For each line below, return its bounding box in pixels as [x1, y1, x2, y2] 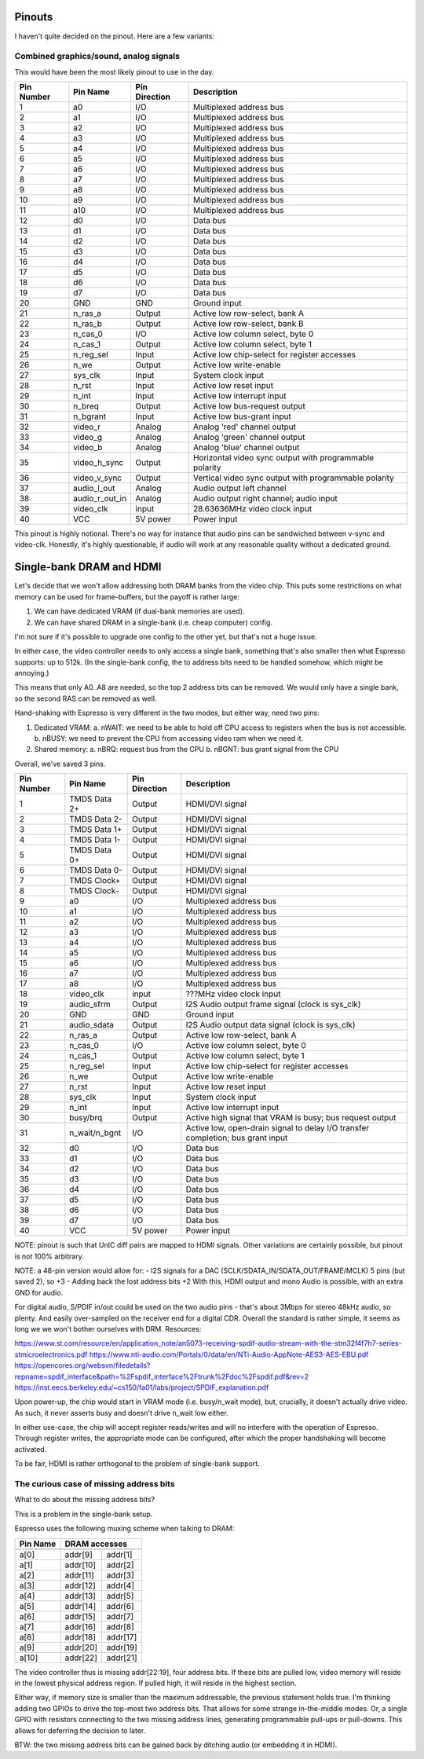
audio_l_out [73, 483, 115, 494]
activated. [14, 1444, 47, 1453]
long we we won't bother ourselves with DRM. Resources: [14, 1324, 202, 1333]
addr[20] [64, 1642, 98, 1653]
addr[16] [64, 1621, 96, 1632]
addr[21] [106, 1652, 137, 1663]
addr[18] [64, 1631, 96, 1642]
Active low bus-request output [192, 401, 305, 412]
